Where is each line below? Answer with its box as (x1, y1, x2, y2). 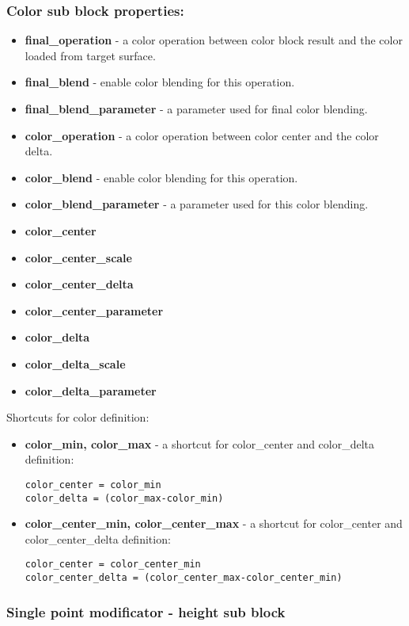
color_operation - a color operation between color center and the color (25, 127, 379, 143)
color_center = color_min (25, 479, 161, 490)
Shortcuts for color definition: (6, 409, 150, 426)
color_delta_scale (25, 355, 126, 372)
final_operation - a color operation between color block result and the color (25, 32, 403, 48)
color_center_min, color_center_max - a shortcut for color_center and (25, 515, 403, 532)
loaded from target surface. (25, 47, 156, 63)
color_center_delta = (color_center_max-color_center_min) (25, 572, 343, 584)
